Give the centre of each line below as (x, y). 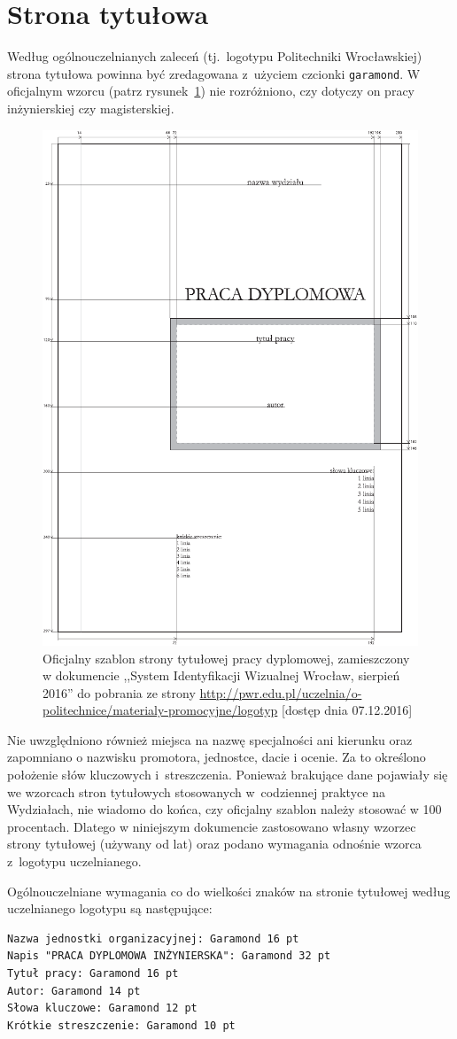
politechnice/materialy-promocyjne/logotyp (160, 710)
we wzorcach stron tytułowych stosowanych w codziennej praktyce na (196, 791)
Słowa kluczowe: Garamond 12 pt (102, 1008)
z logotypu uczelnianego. (74, 861)
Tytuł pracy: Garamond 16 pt (93, 973)
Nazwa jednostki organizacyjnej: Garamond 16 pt (153, 938)
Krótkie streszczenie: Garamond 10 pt (121, 1025)
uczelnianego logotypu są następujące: (110, 908)
